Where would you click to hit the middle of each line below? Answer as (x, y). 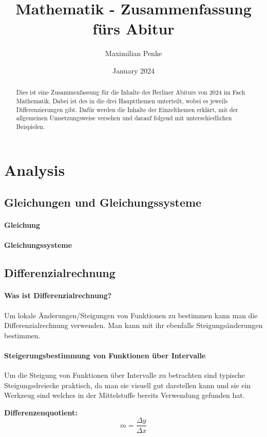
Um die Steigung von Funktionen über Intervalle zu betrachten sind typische (125, 375)
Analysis (35, 169)
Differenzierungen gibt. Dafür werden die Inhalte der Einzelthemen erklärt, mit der (127, 109)
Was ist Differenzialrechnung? (58, 295)
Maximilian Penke (133, 53)
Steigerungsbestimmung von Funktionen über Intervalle (105, 355)
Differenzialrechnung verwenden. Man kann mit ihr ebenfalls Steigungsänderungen (133, 325)
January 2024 (133, 70)
